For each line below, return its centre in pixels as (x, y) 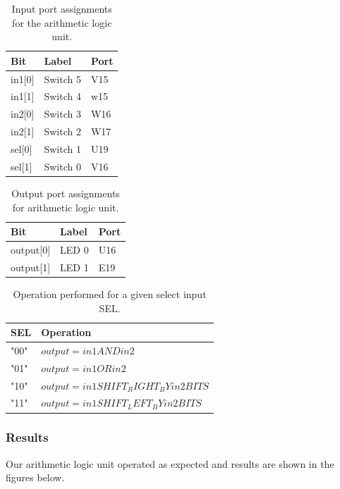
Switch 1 (62, 149)
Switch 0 (62, 166)
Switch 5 (62, 79)
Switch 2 (62, 131)
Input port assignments (62, 8)
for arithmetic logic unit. (66, 207)
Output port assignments (66, 193)
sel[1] (22, 166)
